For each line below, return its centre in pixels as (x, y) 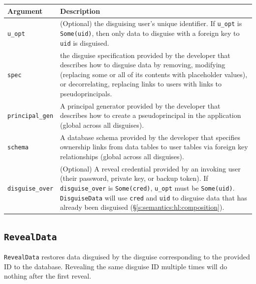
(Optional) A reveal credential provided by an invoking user (150, 168)
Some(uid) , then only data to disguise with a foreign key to (150, 33)
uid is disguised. (85, 43)
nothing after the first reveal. (48, 276)
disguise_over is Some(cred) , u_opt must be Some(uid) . (147, 188)
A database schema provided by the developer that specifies (150, 137)
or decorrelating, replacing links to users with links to (141, 84)
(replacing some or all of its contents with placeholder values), (154, 74)
